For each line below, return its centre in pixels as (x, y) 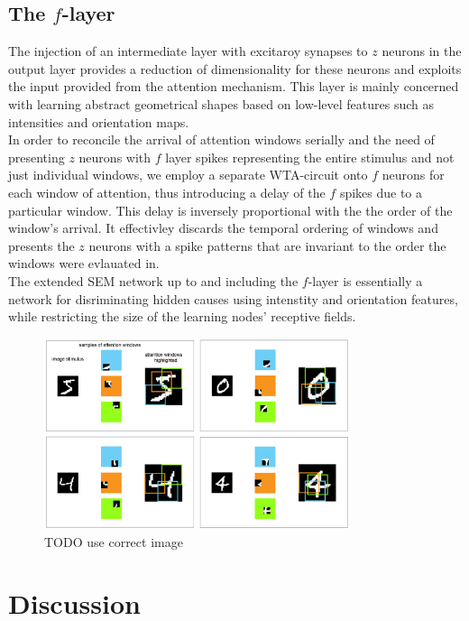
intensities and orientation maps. (99, 121)
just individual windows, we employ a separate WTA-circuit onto (188, 175)
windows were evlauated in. (84, 263)
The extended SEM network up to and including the (153, 280)
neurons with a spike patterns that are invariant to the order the (267, 245)
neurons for (413, 175)
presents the (41, 245)
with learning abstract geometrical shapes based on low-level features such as (221, 103)
